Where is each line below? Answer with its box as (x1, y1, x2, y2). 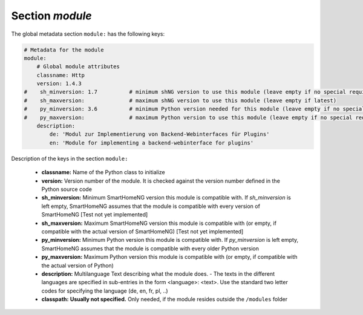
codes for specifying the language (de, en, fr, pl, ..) (41, 287, 169, 294)
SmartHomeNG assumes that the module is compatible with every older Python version (41, 245, 260, 252)
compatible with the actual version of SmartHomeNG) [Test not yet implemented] (41, 227, 244, 235)
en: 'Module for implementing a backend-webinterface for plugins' (49, 139, 254, 146)
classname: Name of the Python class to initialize (41, 169, 166, 176)
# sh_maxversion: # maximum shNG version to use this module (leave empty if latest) (24, 97, 337, 104)
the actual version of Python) (41, 262, 114, 269)
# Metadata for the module (24, 46, 104, 53)
